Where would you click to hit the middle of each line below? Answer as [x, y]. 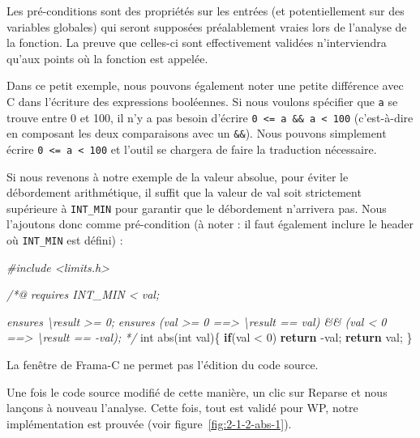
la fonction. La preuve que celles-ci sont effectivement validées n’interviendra [197, 43]
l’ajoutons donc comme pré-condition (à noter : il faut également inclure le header [210, 224]
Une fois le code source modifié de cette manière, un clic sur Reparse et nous [197, 391]
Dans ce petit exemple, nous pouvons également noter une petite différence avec [205, 85]
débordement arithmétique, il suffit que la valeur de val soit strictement [184, 192]
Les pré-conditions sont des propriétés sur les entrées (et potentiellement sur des [206, 11]
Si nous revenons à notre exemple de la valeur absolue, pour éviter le [178, 176]
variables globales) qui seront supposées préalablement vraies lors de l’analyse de [207, 26]
